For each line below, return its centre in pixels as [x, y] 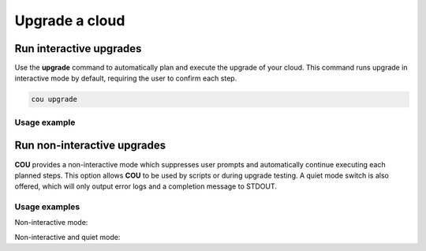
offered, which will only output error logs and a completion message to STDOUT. [146, 186]
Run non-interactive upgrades [90, 146]
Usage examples [47, 207]
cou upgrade [54, 99]
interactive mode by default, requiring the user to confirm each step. [126, 78]
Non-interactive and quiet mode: [67, 237]
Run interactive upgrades [78, 49]
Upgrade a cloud [70, 21]
